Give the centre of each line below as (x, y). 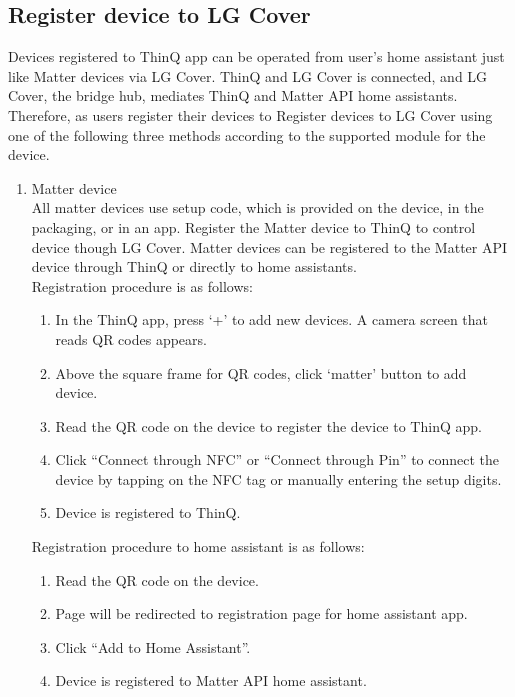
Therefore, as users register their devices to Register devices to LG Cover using (250, 114)
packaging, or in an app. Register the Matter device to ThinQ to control (253, 226)
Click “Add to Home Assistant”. (153, 646)
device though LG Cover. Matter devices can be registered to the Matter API (269, 246)
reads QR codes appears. (131, 338)
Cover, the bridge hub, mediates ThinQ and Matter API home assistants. (233, 95)
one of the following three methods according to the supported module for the (247, 134)
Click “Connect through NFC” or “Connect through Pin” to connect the (277, 459)
